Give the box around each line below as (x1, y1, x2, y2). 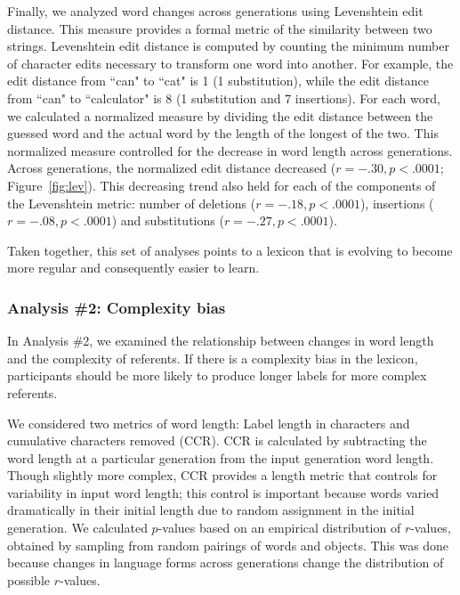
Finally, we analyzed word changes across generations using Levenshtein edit (7, 2, 424, 20)
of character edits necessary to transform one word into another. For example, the (7, 53, 454, 72)
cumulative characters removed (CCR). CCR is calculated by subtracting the (7, 431, 427, 450)
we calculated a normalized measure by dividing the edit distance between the (7, 106, 433, 125)
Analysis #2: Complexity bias (7, 296, 226, 318)
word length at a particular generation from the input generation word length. (7, 448, 434, 467)
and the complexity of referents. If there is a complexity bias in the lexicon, (7, 348, 418, 367)
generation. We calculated (7, 518, 148, 537)
